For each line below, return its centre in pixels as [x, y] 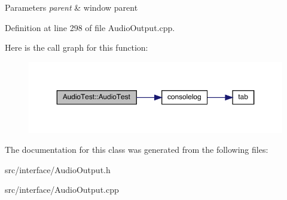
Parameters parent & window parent [71, 7]
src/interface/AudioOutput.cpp [62, 190]
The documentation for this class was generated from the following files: [137, 150]
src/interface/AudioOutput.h [58, 169]
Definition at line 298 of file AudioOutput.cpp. [90, 27]
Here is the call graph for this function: [77, 47]
